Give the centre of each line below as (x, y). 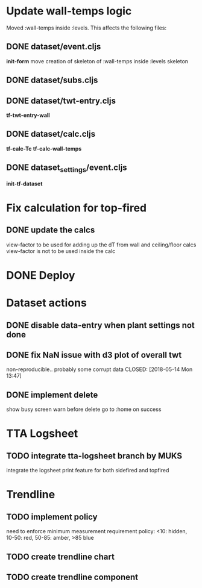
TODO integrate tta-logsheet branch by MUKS (94, 456)
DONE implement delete (52, 395)
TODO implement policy (52, 517)
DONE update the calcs (51, 230)
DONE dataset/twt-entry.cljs (61, 101)
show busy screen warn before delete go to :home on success (84, 409)
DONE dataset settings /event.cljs (67, 168)
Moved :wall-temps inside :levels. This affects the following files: (87, 28)
